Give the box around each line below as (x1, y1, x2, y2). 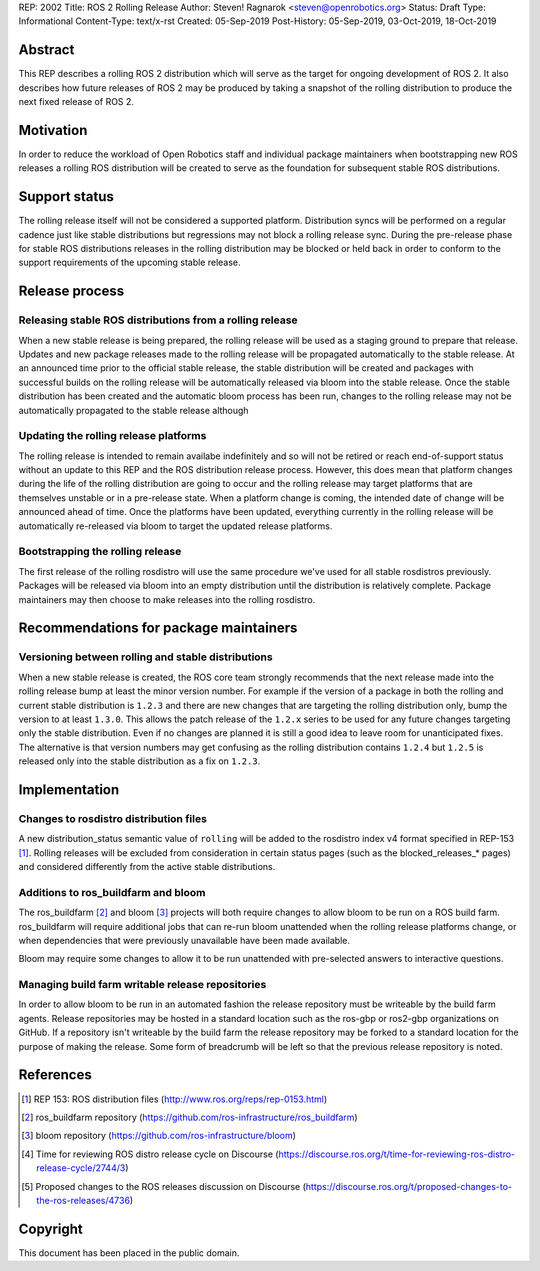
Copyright (18, 1220, 84, 1237)
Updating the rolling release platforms (18, 429, 207, 443)
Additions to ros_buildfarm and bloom (18, 885, 206, 899)
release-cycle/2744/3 (36, 1162, 126, 1174)
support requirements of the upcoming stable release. (18, 256, 241, 269)
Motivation (18, 121, 88, 139)
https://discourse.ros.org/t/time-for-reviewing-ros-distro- (278, 1148, 516, 1160)
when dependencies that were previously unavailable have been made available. (18, 934, 350, 946)
